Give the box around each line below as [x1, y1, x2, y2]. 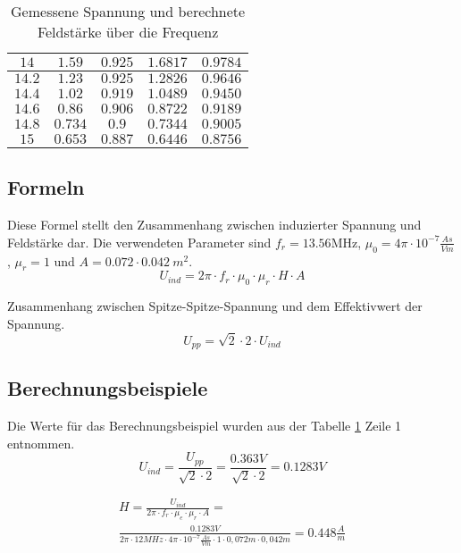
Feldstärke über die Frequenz [37, 21, 219, 42]
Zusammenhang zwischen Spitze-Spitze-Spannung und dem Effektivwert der [7, 297, 423, 315]
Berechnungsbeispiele [7, 374, 208, 402]
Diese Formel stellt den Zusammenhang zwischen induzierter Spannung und [7, 215, 422, 234]
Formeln [7, 173, 85, 201]
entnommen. [7, 433, 75, 452]
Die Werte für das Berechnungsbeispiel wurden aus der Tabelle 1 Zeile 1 [7, 416, 402, 435]
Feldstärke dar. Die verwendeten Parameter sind [7, 232, 272, 251]
